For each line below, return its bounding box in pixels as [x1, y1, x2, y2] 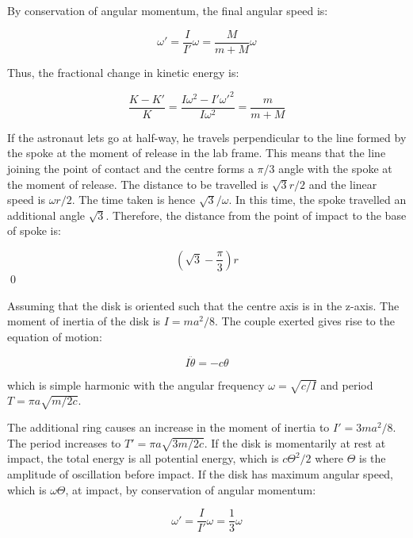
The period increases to [7, 434, 121, 451]
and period [320, 376, 373, 393]
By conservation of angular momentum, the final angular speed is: [7, 2, 328, 18]
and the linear [308, 175, 377, 192]
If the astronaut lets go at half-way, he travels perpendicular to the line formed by [7, 129, 407, 145]
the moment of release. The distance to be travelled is [7, 175, 269, 192]
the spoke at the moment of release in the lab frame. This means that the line [7, 144, 386, 161]
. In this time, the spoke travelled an [228, 191, 407, 208]
